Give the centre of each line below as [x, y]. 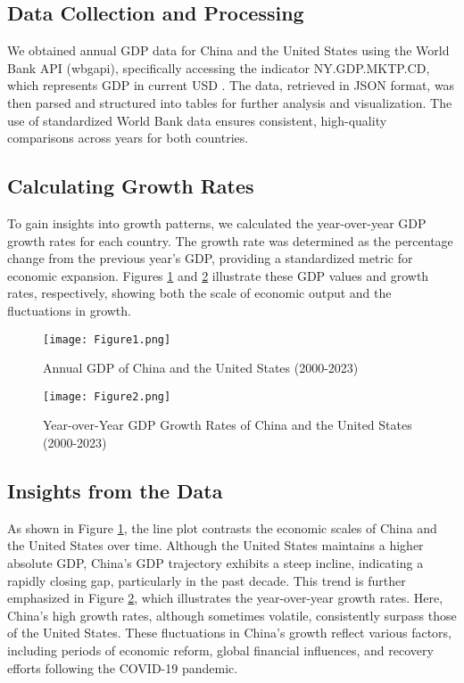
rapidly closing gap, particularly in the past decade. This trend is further [207, 580]
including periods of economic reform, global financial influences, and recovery [220, 650]
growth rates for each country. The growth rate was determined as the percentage [230, 240]
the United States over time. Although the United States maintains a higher [215, 545]
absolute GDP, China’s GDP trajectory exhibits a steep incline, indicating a [215, 563]
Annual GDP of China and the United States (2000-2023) [201, 368]
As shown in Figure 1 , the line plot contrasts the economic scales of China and [222, 527]
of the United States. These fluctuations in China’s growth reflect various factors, [230, 633]
